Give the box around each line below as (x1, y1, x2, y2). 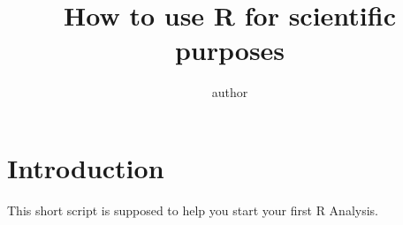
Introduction (7, 149, 164, 185)
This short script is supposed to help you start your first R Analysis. (7, 200, 378, 219)
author (211, 83, 248, 101)
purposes (174, 32, 285, 68)
